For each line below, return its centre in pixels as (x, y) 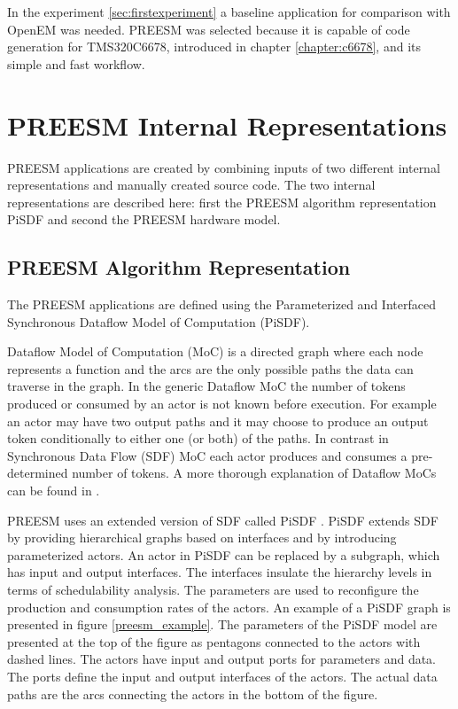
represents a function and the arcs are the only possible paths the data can (210, 368)
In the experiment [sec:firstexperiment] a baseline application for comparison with (229, 12)
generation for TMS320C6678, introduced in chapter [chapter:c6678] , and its (214, 47)
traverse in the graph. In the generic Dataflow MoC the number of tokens (206, 386)
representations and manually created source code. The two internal (191, 185)
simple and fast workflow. (76, 63)
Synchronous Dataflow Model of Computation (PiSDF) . (159, 321)
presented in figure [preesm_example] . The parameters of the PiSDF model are (222, 624)
